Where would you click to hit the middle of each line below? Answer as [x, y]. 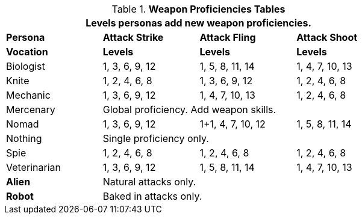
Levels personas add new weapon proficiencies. [198, 23]
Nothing [24, 138]
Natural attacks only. [149, 182]
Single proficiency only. [156, 138]
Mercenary [31, 109]
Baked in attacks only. [152, 196]
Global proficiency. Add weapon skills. [189, 109]
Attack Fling [228, 37]
